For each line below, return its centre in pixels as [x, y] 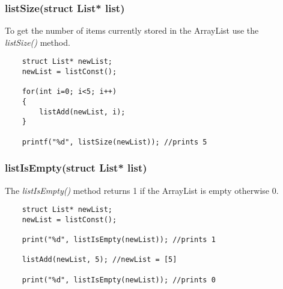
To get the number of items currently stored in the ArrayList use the [132, 30]
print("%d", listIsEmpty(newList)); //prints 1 [119, 240]
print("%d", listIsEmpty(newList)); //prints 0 [119, 280]
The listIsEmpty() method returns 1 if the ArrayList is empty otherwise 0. [142, 190]
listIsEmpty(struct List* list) [76, 168]
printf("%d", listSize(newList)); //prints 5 [114, 142]
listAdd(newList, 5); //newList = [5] [99, 260]
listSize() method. [38, 42]
